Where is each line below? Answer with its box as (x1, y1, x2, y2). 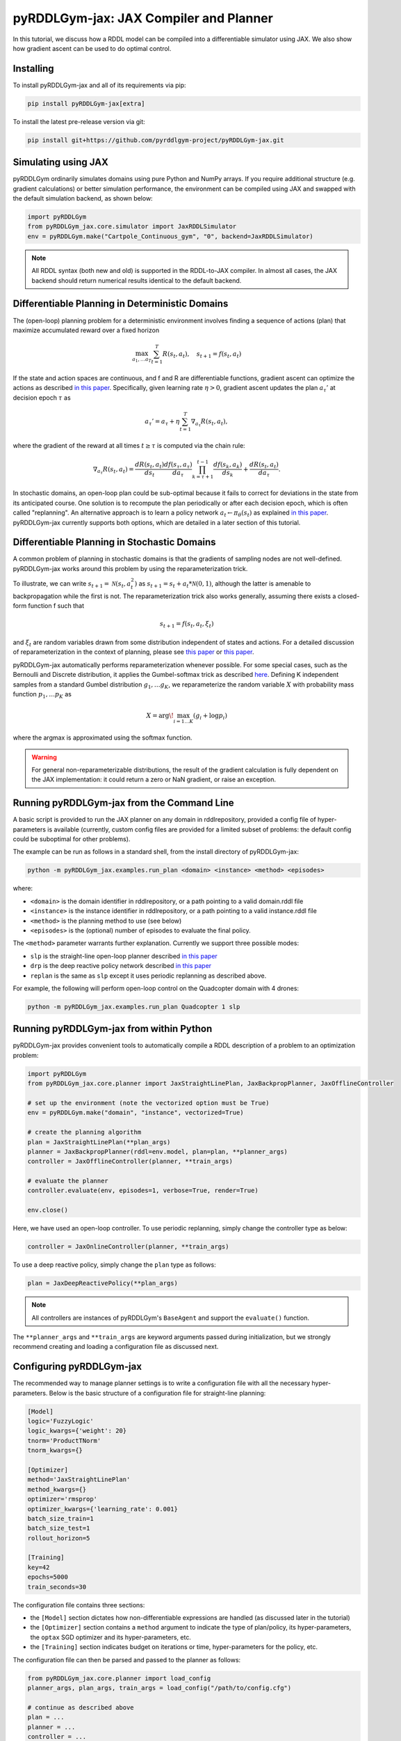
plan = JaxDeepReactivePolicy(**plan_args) (27, 1279, 179, 1288)
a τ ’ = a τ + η (145, 417, 180, 427)
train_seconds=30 (27, 1583, 87, 1591)
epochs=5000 (27, 1573, 69, 1581)
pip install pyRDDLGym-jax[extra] (27, 100, 145, 107)
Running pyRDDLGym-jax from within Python (13, 1023, 213, 1035)
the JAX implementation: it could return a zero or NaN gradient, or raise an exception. (31, 775, 276, 783)
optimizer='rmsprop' (27, 1495, 97, 1504)
